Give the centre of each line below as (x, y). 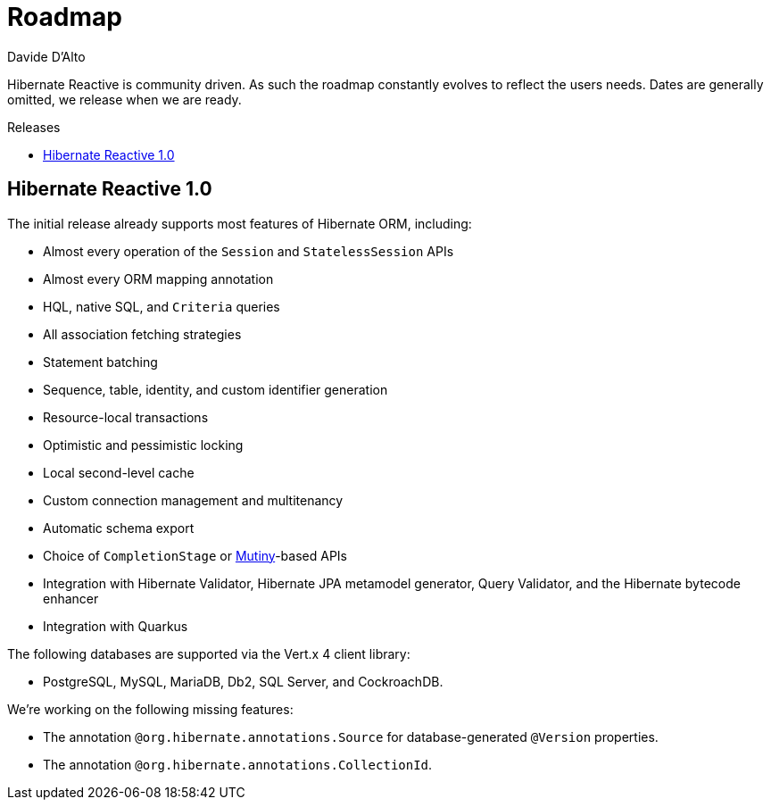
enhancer (71, 598)
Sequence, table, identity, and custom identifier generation (216, 389)
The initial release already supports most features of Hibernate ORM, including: (240, 223)
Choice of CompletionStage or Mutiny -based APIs (195, 555)
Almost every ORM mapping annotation (158, 279)
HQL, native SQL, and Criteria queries (162, 306)
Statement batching (100, 362)
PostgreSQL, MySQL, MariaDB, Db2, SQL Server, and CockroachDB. (243, 681)
